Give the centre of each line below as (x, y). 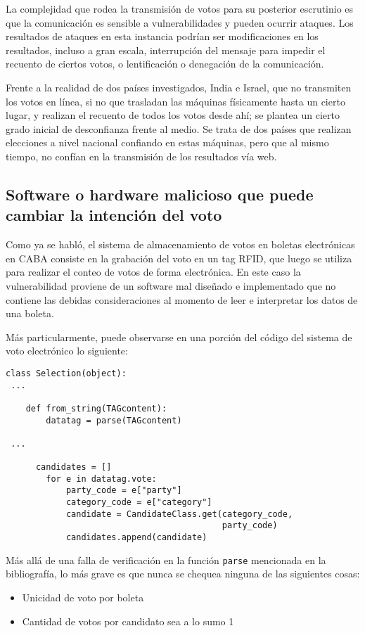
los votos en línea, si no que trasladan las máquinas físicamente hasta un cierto (175, 101)
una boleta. (30, 313)
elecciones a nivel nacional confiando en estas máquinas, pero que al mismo (167, 142)
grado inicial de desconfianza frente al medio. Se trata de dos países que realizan (179, 128)
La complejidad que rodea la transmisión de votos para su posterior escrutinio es (180, 8)
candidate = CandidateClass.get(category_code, (179, 514)
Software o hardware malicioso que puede (160, 194)
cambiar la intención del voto (114, 215)
